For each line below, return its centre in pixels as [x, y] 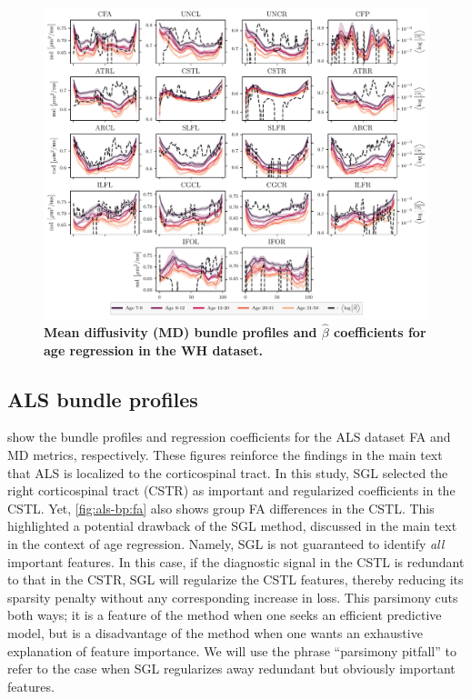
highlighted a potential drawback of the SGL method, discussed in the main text [232, 526]
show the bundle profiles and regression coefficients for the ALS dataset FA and [229, 437]
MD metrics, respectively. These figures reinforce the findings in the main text [225, 455]
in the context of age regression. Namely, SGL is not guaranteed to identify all [226, 544]
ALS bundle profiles [103, 399]
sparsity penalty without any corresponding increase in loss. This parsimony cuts [233, 597]
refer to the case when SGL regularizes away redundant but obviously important [231, 669]
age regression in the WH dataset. [153, 349]
